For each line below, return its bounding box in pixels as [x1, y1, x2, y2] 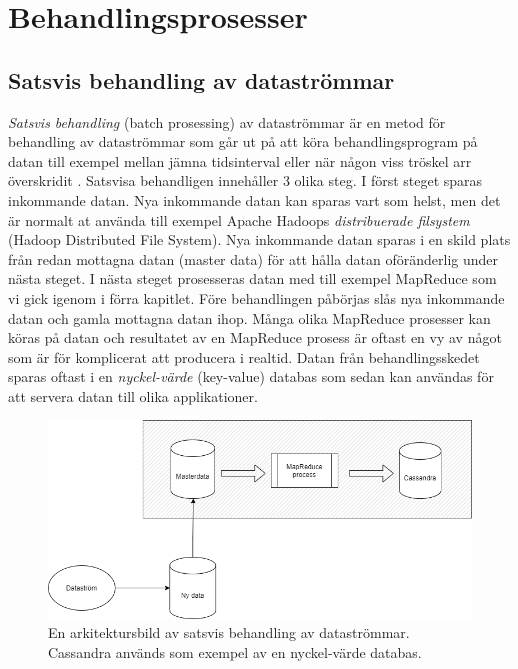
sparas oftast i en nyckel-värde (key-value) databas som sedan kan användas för [8, 366, 494, 387]
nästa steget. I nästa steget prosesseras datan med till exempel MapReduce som [8, 268, 497, 289]
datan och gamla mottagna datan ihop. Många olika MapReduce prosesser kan [8, 307, 491, 328]
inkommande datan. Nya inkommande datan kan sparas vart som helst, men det [8, 189, 501, 210]
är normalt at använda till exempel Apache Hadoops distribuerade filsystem [8, 209, 470, 230]
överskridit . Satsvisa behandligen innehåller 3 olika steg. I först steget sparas [8, 170, 483, 191]
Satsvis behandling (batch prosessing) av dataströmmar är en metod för [8, 111, 446, 132]
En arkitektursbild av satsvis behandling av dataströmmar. [48, 622, 410, 643]
